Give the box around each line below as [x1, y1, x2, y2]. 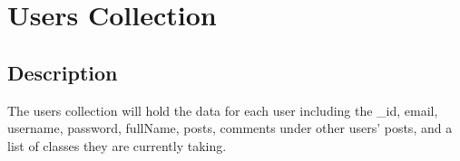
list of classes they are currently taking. [7, 136, 227, 155]
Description [7, 58, 118, 86]
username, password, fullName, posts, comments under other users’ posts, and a [7, 118, 453, 137]
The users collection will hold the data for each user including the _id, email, [7, 100, 438, 119]
